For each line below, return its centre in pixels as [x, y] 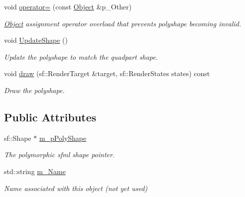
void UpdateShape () [36, 40]
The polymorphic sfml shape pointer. [60, 154]
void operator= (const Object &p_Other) [68, 6]
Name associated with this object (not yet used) [76, 188]
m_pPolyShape [63, 138]
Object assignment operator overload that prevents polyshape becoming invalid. [123, 23]
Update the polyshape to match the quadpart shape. [81, 56]
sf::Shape [18, 138]
